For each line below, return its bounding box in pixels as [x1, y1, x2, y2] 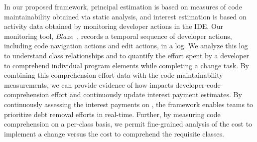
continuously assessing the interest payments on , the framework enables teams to [4, 99, 254, 109]
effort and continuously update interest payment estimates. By [51, 89, 242, 100]
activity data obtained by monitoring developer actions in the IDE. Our [4, 21, 224, 31]
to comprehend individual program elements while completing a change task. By [4, 60, 250, 70]
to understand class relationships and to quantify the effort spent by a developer [4, 50, 250, 60]
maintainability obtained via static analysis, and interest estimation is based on [4, 11, 247, 21]
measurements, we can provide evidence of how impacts [4, 79, 173, 90]
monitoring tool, [4, 30, 54, 41]
